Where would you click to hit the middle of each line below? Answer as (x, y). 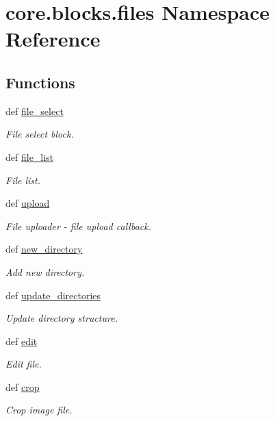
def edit (22, 341)
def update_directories (53, 295)
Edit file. (24, 364)
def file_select (35, 111)
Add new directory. (45, 271)
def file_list (30, 156)
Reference (53, 39)
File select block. (40, 134)
